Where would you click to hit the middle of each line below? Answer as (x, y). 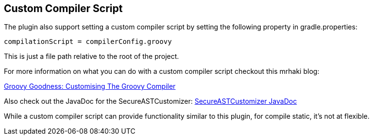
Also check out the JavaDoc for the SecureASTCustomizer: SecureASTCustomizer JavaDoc (151, 101)
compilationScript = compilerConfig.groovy (88, 42)
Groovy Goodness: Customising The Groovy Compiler (90, 86)
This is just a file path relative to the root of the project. (92, 56)
